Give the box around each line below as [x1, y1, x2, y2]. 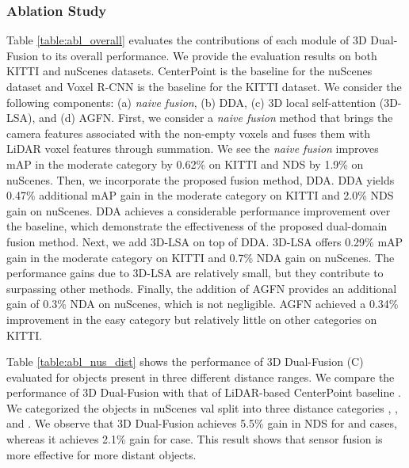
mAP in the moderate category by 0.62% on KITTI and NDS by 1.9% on [6, 155, 364, 172]
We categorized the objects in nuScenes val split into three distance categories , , [6, 399, 398, 416]
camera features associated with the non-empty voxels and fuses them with [6, 124, 370, 141]
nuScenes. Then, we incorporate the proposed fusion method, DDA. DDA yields [6, 171, 395, 188]
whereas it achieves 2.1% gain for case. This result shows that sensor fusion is [6, 431, 383, 447]
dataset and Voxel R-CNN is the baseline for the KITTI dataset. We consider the [6, 78, 402, 94]
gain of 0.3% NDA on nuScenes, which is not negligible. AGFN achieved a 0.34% [6, 295, 399, 312]
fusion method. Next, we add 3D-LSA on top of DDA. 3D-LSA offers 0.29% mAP [6, 233, 403, 249]
